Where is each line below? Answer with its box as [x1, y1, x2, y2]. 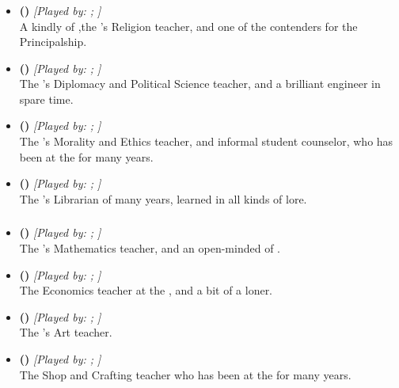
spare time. [19, 90, 74, 107]
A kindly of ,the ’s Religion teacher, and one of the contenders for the [19, 17, 358, 34]
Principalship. [19, 33, 87, 50]
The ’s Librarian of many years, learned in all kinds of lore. [19, 190, 307, 207]
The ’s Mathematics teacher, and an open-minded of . [19, 239, 280, 256]
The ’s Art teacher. [19, 324, 112, 340]
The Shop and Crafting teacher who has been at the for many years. [19, 366, 351, 382]
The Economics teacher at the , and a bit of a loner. [19, 282, 273, 299]
